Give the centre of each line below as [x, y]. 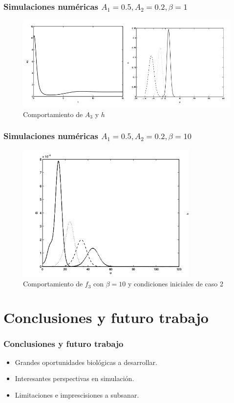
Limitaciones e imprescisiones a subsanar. [77, 394]
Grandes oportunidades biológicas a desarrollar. [86, 362]
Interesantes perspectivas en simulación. [74, 378]
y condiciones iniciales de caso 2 [175, 284]
